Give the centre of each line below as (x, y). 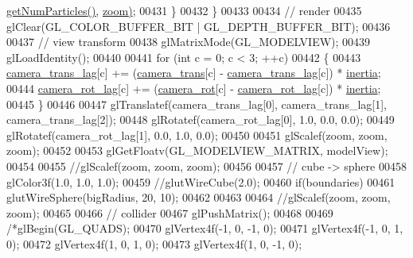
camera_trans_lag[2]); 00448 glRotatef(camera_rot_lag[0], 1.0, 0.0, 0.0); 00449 (201, 119)
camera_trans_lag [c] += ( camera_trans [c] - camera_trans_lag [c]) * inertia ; (194, 73)
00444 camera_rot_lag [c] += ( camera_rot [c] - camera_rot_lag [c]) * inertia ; (194, 88)
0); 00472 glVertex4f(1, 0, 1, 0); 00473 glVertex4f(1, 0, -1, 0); (154, 243)
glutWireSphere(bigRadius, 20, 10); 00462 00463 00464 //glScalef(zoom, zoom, (199, 197)
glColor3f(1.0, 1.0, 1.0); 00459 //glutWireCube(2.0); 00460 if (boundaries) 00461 (201, 181)
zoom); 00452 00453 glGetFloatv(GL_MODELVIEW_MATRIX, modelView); (197, 150)
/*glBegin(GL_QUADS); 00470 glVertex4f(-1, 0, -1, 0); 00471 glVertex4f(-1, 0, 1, (205, 228)
